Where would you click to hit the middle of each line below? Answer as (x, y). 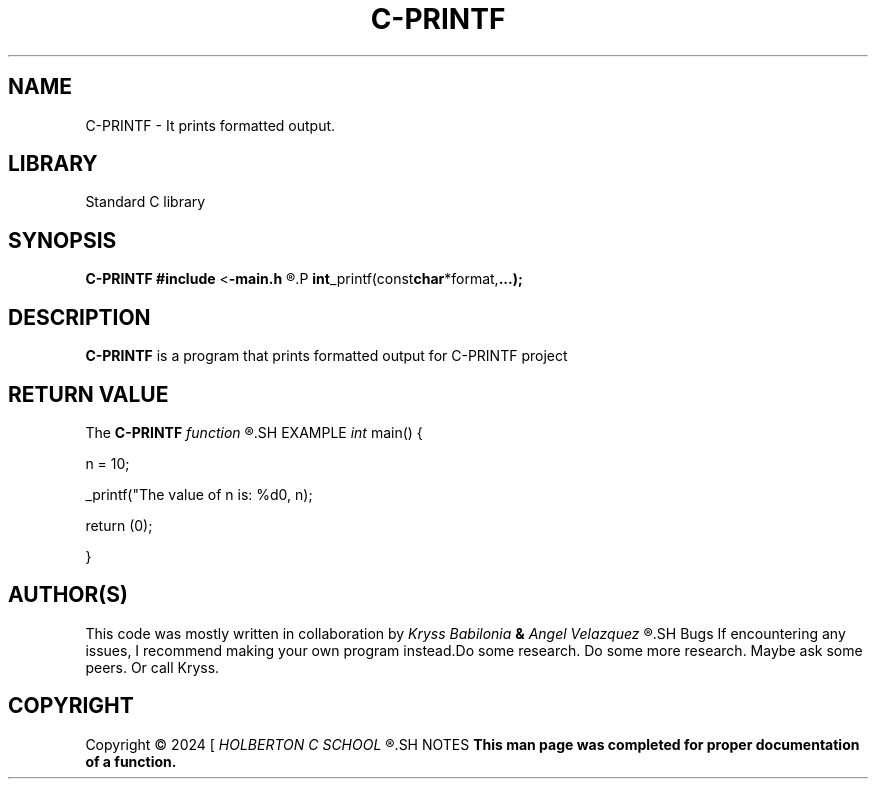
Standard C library (145, 202)
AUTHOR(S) (68, 595)
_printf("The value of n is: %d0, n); (199, 494)
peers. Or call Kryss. (152, 667)
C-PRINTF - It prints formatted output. (210, 125)
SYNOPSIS (62, 240)
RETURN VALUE (88, 394)
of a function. (131, 761)
